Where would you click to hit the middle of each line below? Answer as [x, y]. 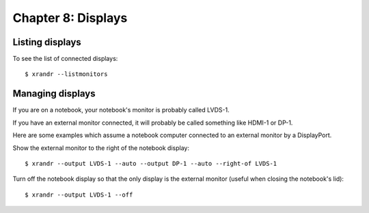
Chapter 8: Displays [70, 18]
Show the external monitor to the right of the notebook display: [101, 148]
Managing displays [54, 93]
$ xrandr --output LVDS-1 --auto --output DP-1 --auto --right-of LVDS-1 [151, 163]
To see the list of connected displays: [65, 59]
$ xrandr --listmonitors [66, 74]
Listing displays [47, 42]
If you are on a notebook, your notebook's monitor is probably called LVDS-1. [121, 110]
